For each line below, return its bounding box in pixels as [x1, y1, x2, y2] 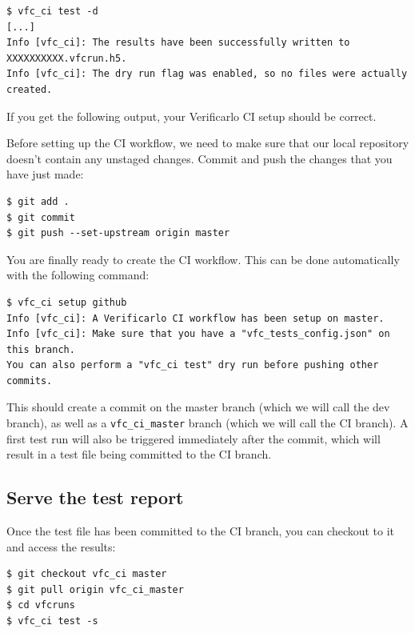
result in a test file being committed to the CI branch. [6, 446, 272, 463]
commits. [6, 375, 53, 387]
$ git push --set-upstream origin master [6, 227, 230, 239]
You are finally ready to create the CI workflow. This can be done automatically [6, 250, 400, 267]
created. [6, 83, 53, 95]
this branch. [6, 343, 75, 355]
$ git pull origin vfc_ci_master [6, 583, 184, 595]
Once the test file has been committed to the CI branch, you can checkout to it [6, 523, 395, 539]
